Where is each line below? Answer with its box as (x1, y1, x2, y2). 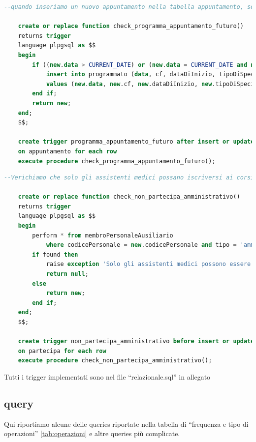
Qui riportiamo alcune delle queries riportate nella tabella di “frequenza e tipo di (4, 418, 249, 429)
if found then (32, 251, 78, 258)
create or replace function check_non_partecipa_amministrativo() (18, 193, 240, 201)
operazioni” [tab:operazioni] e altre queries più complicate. (4, 428, 180, 439)
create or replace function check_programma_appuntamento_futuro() (18, 23, 244, 30)
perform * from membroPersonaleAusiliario (32, 232, 173, 239)
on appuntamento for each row (18, 147, 117, 155)
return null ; (46, 270, 89, 278)
